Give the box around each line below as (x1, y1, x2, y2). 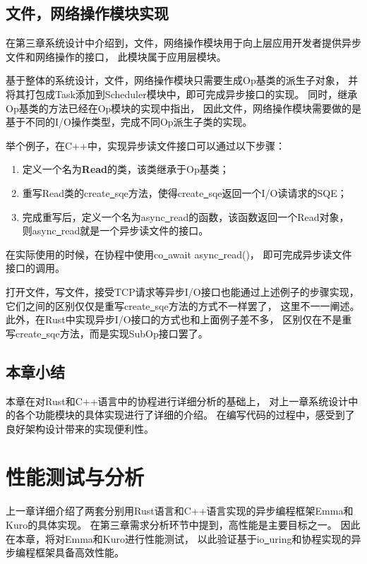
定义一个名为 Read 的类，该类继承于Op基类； (22, 162, 229, 176)
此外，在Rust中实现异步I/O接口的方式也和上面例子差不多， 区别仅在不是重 (6, 312, 352, 327)
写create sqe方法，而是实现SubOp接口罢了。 (6, 325, 208, 340)
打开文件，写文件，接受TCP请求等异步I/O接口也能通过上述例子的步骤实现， (6, 284, 359, 299)
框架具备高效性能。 (35, 545, 124, 560)
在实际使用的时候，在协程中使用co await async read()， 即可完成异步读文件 (6, 246, 352, 261)
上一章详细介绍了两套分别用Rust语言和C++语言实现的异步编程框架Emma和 (6, 503, 354, 518)
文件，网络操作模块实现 (6, 2, 169, 24)
